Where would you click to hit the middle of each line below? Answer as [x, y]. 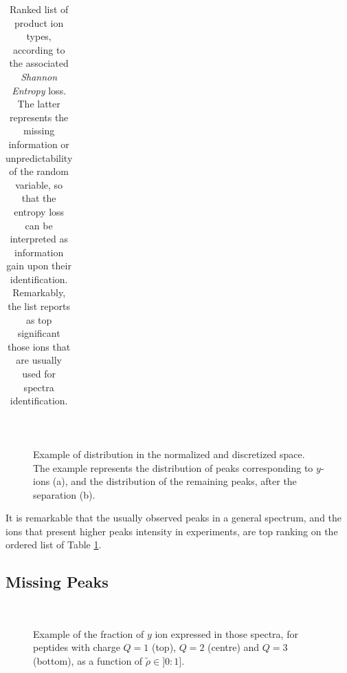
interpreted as [39, 239]
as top [39, 319]
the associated [39, 63]
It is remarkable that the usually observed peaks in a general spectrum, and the [174, 518]
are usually [39, 360]
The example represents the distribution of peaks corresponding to [173, 467]
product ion [39, 22]
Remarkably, [39, 292]
